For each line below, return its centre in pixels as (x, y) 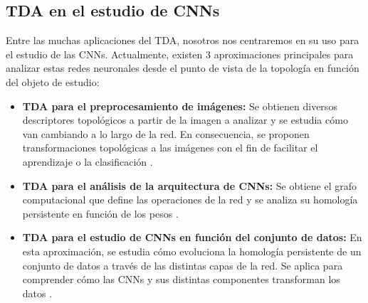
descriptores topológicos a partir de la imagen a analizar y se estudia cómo (185, 120)
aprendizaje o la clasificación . (88, 161)
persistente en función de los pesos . (100, 213)
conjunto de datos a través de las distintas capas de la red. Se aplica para (183, 265)
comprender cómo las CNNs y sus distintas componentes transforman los (181, 279)
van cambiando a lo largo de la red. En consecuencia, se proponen (166, 133)
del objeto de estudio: (53, 81)
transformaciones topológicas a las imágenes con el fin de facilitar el (170, 148)
